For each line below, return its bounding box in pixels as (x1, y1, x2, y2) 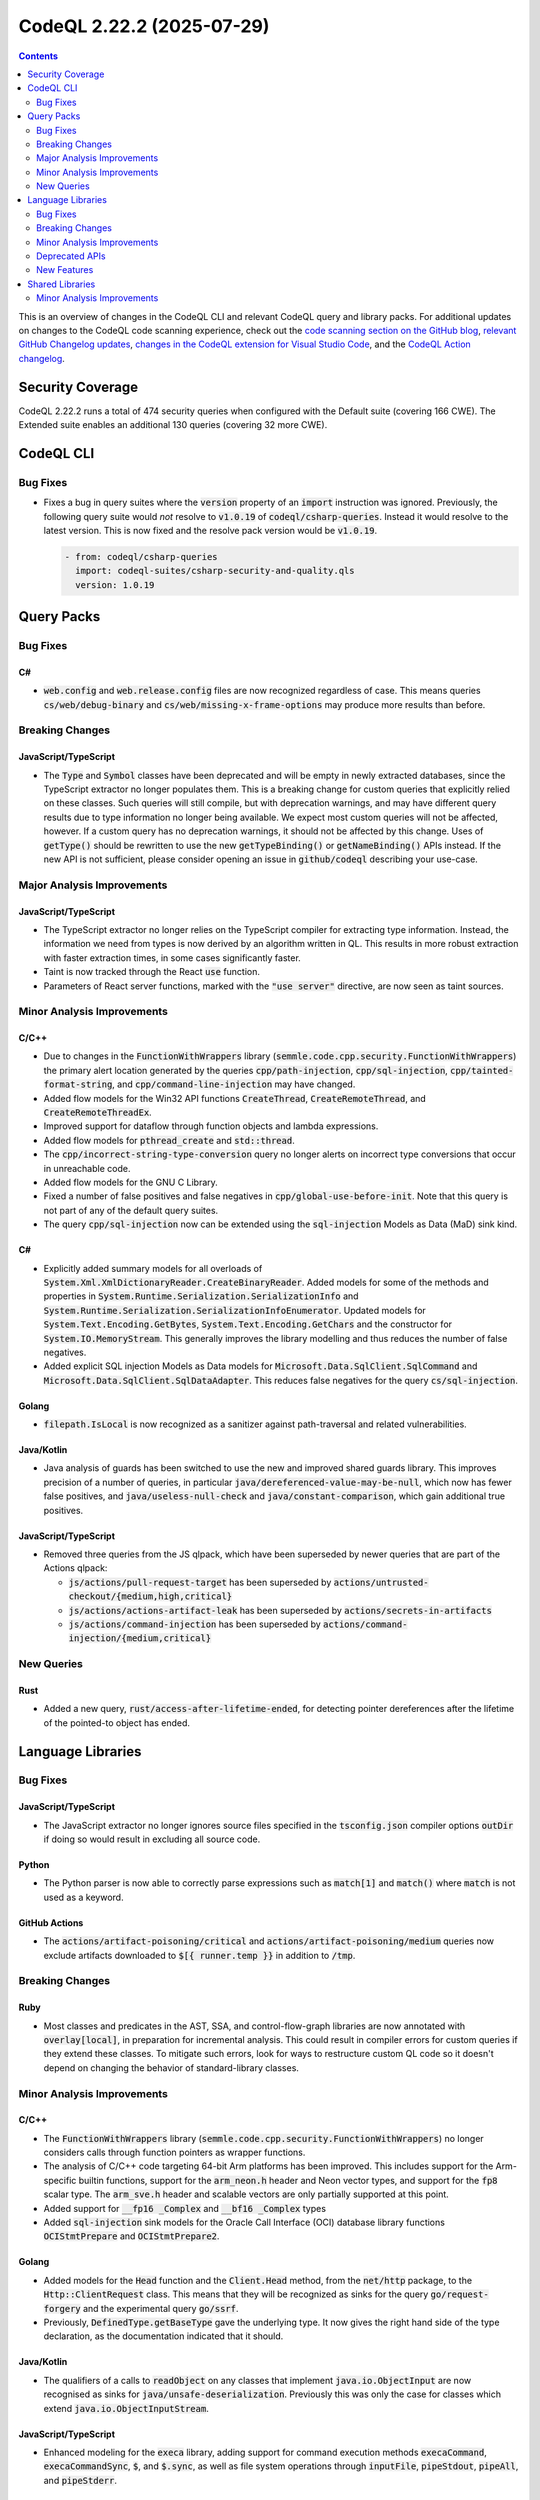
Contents (18, 50, 59, 62)
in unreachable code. (43, 1162, 131, 1174)
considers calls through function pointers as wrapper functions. (43, 2146, 306, 2159)
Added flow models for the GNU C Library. (43, 1176, 219, 1188)
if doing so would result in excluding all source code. (43, 1833, 261, 1845)
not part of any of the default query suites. (43, 1204, 219, 1216)
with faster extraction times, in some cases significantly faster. (43, 951, 302, 964)
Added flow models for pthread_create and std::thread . (43, 1134, 295, 1146)
